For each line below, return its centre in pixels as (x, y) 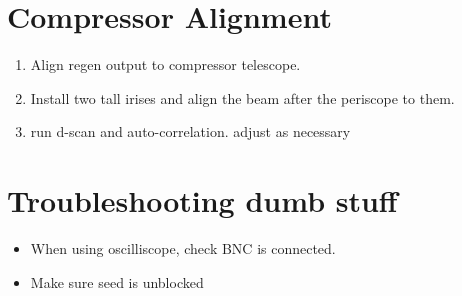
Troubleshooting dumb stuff (202, 200)
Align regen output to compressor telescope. (165, 64)
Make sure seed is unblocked (117, 281)
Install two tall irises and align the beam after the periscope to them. (242, 97)
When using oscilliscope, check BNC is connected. (183, 248)
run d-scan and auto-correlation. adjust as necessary (190, 131)
